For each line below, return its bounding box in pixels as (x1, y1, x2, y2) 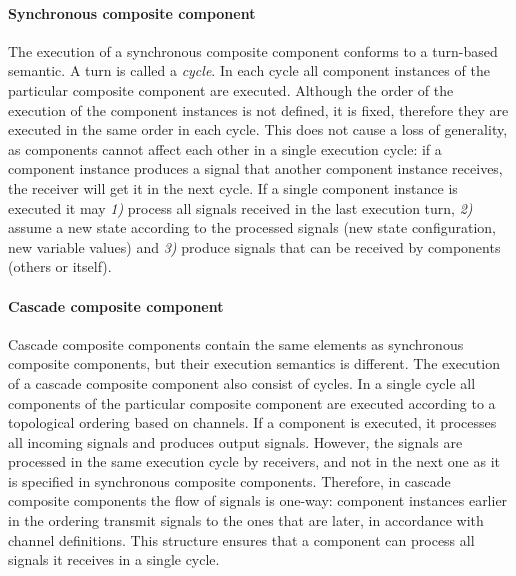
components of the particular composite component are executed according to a (8, 392, 496, 413)
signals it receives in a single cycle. (8, 549, 220, 570)
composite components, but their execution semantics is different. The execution (8, 353, 500, 374)
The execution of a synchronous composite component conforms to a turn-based (8, 40, 498, 61)
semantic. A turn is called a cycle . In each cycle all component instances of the (8, 60, 490, 81)
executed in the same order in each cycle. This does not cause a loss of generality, (8, 119, 508, 140)
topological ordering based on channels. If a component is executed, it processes (8, 412, 497, 433)
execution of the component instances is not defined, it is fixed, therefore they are (8, 99, 509, 120)
